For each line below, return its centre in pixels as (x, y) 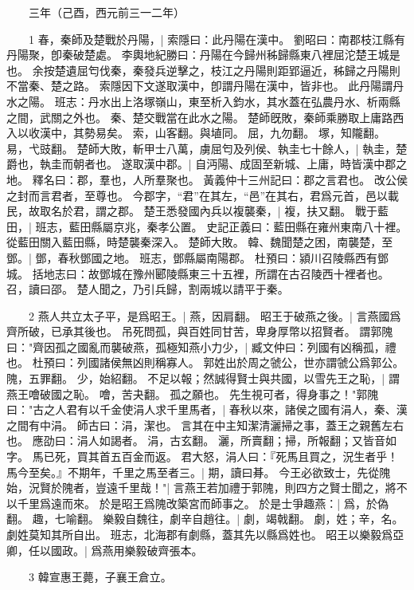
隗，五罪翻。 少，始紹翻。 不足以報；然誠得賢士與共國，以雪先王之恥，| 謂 (203, 378)
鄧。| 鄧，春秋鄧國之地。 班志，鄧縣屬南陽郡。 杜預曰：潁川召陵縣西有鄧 (197, 257)
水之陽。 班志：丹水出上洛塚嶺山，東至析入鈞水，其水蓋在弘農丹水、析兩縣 (203, 101)
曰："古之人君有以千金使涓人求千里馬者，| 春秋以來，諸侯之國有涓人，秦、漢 (207, 409)
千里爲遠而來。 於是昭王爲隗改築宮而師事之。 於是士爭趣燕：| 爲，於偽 (203, 503)
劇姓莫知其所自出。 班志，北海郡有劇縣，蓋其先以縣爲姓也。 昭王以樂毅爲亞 (205, 534)
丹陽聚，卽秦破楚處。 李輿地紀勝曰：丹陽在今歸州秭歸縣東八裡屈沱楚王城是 (203, 55)
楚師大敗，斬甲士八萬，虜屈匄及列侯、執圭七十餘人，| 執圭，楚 (242, 148)
